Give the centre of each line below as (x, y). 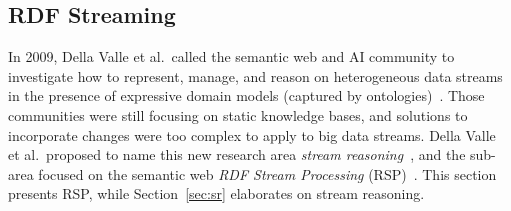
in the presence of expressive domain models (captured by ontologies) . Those (246, 95)
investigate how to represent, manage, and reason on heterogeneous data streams (255, 75)
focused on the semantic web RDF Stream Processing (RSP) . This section (267, 173)
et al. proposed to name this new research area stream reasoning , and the (237, 154)
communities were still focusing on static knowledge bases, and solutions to (238, 114)
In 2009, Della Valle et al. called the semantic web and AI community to (231, 56)
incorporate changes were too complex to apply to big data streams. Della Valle (252, 134)
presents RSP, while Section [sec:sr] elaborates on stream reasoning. (216, 193)
